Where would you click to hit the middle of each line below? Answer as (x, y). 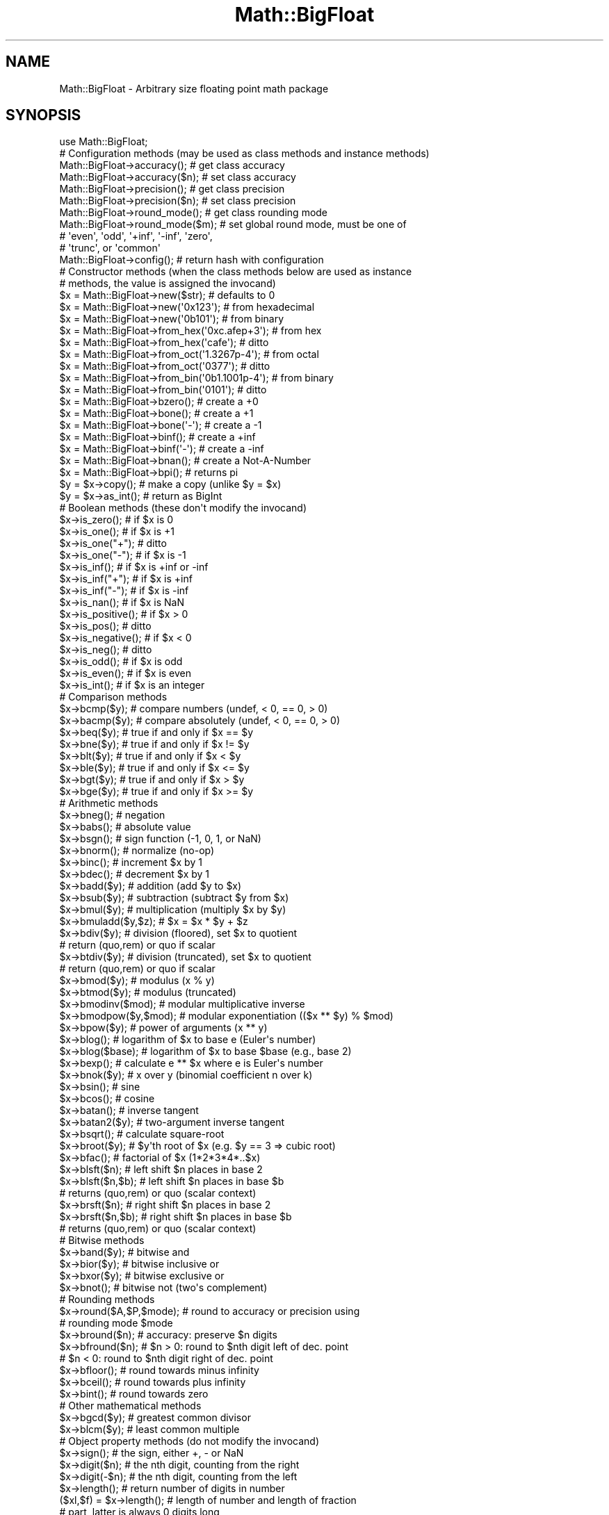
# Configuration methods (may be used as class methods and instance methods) (244, 154)
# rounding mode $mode (116, 1323)
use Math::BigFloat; (104, 142)
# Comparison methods (113, 697)
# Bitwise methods (102, 1240)
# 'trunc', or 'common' (110, 248)
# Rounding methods (107, 1300)
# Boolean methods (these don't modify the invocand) (183, 508)
